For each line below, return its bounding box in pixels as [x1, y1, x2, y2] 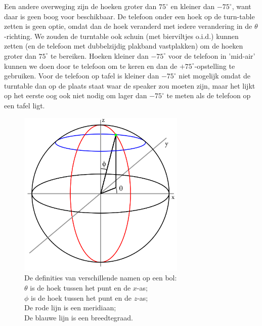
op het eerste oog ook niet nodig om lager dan [4, 90, 147, 101]
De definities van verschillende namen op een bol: [24, 272, 177, 283]
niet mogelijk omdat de [179, 70, 250, 81]
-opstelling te [194, 60, 235, 71]
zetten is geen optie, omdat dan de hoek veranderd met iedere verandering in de [4, 21, 252, 31]
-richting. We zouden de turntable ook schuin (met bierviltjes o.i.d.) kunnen [4, 30, 239, 41]
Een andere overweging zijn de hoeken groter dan [4, 1, 157, 11]
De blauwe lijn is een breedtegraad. [24, 312, 134, 322]
